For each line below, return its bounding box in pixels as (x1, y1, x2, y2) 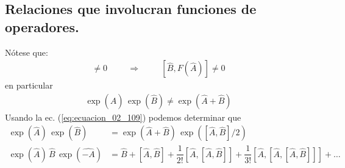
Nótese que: (5, 45, 48, 58)
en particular (5, 79, 53, 92)
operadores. (5, 17, 79, 36)
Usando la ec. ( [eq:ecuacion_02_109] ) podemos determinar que (5, 110, 241, 123)
